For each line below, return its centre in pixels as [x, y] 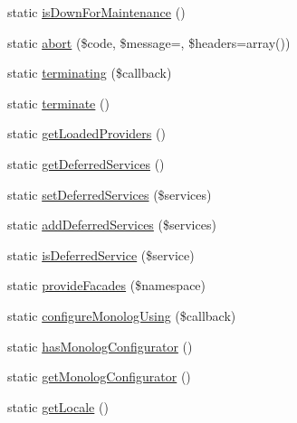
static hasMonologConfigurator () [100, 346]
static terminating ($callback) [90, 73]
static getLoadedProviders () [86, 133]
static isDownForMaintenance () [96, 12]
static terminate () [58, 103]
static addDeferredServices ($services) [112, 225]
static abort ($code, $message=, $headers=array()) [149, 42]
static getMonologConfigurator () [99, 376]
